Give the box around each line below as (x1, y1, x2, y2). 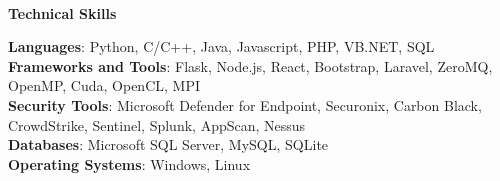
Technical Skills (8, 2, 117, 23)
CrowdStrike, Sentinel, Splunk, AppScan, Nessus (8, 114, 306, 135)
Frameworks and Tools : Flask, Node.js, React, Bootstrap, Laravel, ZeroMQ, (8, 55, 493, 76)
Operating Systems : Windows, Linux (8, 153, 251, 174)
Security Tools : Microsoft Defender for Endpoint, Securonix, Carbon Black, (8, 94, 482, 115)
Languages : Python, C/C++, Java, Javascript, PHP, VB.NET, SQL (8, 36, 435, 57)
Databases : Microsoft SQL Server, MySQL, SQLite (8, 134, 329, 155)
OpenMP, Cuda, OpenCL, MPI (8, 75, 200, 96)
